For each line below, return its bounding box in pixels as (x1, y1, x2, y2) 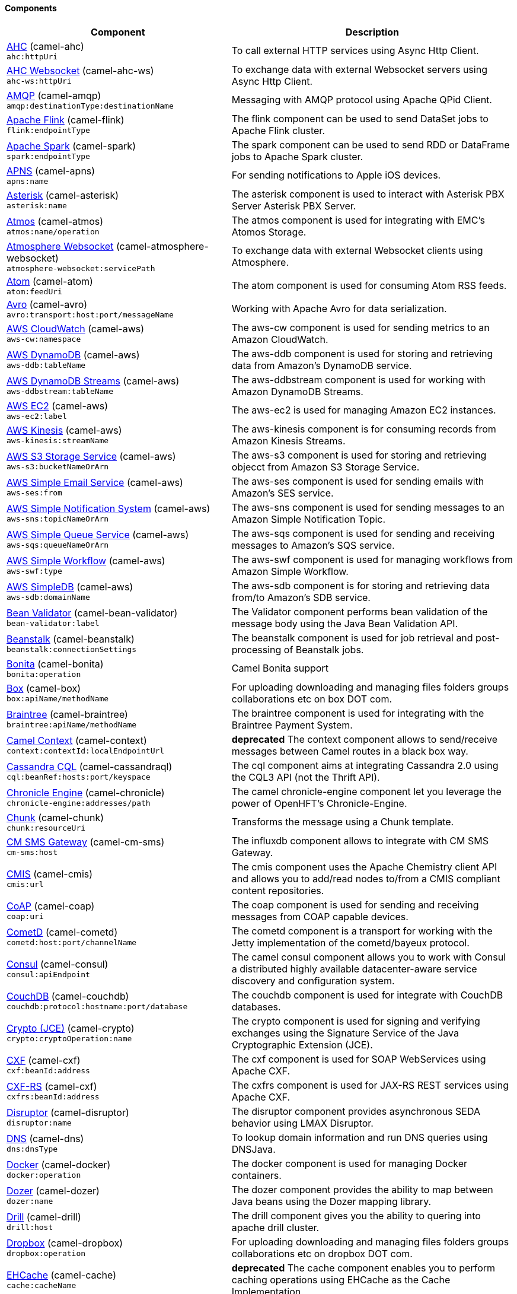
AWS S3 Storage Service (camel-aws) (7, 450, 176, 463)
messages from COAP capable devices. (231, 910, 409, 923)
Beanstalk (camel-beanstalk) (7, 633, 135, 646)
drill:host (7, 1223, 53, 1232)
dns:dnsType (7, 1144, 58, 1154)
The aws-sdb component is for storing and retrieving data (231, 579, 490, 592)
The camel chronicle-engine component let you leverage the (231, 785, 502, 797)
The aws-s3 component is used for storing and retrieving (231, 449, 487, 461)
